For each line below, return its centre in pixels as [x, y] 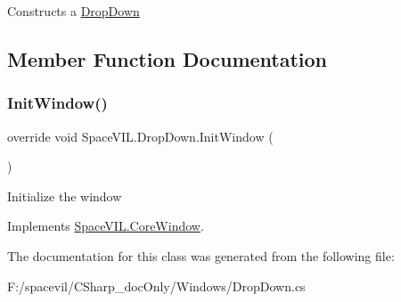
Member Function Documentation [168, 58]
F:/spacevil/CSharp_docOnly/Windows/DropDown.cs [156, 286]
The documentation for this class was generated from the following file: [201, 255]
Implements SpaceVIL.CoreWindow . [106, 226]
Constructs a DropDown [74, 11]
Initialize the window [65, 196]
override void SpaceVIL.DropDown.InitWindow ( [140, 136]
